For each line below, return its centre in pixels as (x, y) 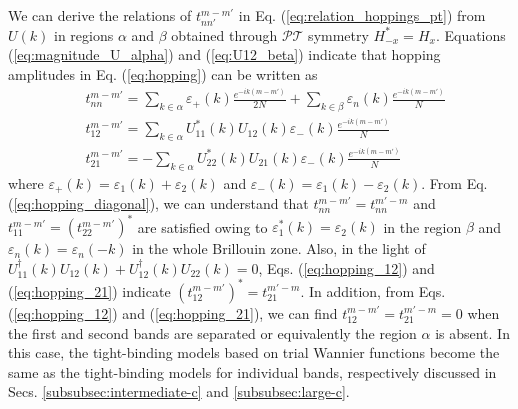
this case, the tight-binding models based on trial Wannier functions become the (254, 352)
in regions (83, 34)
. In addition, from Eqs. (373, 290)
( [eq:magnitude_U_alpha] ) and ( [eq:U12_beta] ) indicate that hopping (224, 54)
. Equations (470, 34)
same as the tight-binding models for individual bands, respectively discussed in (252, 371)
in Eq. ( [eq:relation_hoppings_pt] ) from (362, 15)
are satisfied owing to (202, 226)
